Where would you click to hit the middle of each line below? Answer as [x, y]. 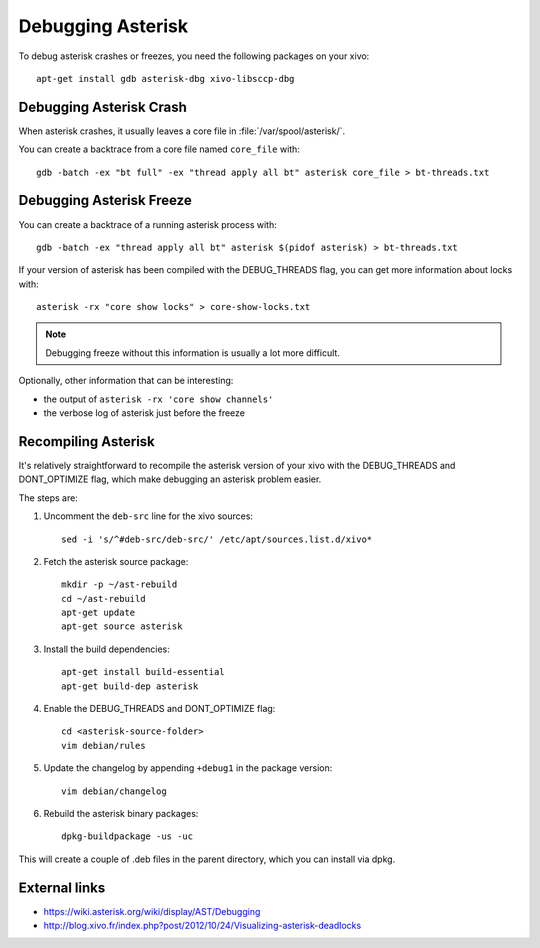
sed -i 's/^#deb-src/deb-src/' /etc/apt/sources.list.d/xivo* [217, 539]
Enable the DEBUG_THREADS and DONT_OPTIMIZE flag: [159, 709]
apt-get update [98, 613]
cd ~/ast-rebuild [103, 598]
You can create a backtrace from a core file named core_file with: [159, 149]
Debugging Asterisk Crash [102, 106]
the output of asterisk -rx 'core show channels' [158, 399]
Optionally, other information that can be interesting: [126, 381]
